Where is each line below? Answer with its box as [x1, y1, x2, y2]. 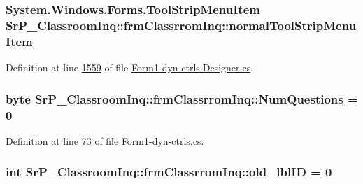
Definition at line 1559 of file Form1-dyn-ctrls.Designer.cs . [6, 60, 254, 75]
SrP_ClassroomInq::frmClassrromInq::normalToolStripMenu [6, 16, 357, 34]
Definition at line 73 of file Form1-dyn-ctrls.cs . [6, 133, 204, 148]
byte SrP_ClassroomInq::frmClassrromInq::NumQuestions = [6, 90, 358, 107]
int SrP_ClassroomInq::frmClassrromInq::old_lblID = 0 [6, 163, 332, 181]
